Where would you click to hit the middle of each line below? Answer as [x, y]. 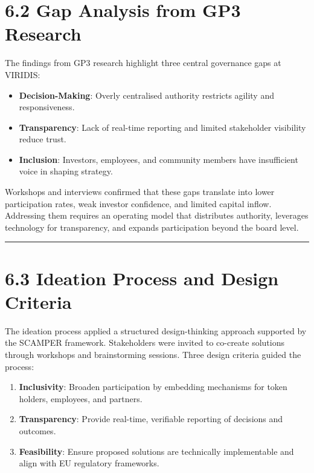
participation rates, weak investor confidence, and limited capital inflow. [138, 203]
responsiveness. [47, 107]
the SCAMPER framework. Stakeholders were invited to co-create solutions [145, 342]
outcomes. [37, 430]
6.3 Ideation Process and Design [142, 278]
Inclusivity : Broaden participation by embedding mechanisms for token [153, 387]
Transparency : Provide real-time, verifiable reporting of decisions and [151, 419]
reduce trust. [43, 139]
